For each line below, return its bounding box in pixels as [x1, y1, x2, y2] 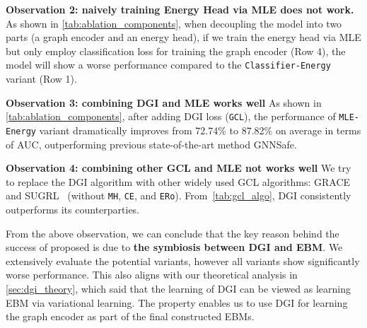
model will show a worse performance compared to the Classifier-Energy [6, 57, 331, 72]
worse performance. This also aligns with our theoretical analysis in [6, 267, 298, 282]
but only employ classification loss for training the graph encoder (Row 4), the [6, 43, 346, 58]
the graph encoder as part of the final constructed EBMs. [6, 309, 255, 324]
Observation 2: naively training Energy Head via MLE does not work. [6, 2, 354, 16]
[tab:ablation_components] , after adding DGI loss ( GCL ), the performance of [6, 109, 336, 124]
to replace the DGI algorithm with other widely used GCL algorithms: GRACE [6, 174, 351, 189]
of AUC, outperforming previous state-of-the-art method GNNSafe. [6, 136, 297, 151]
